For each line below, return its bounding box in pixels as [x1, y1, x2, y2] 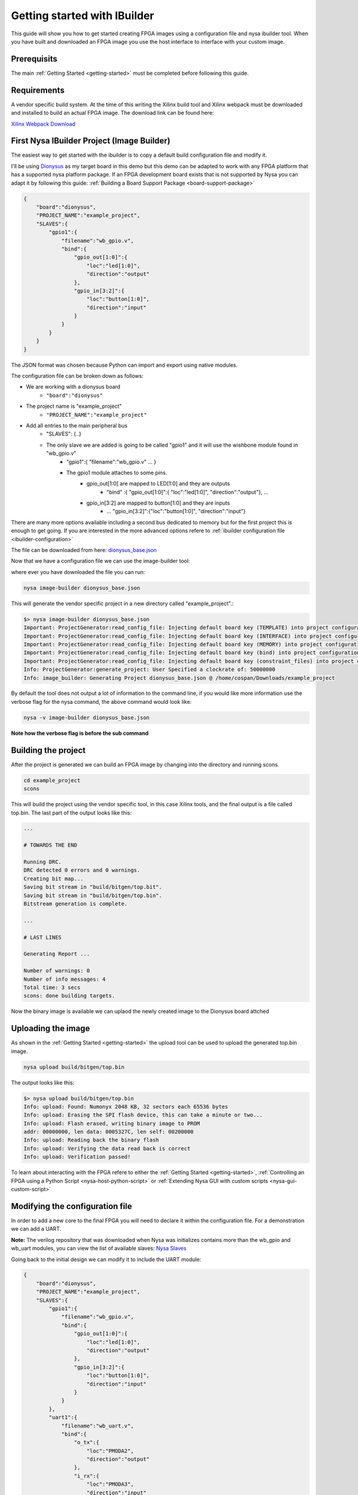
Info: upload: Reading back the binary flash [23, 1137, 159, 1143]
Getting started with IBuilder [11, 9, 155, 22]
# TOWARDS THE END [23, 842, 78, 849]
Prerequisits [11, 54, 58, 64]
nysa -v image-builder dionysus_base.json [23, 714, 150, 721]
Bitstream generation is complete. [23, 901, 128, 907]
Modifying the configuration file [11, 1201, 132, 1211]
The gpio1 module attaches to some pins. [66, 469, 167, 476]
